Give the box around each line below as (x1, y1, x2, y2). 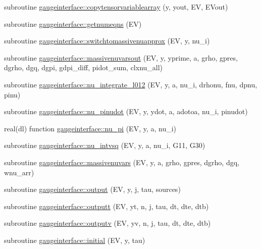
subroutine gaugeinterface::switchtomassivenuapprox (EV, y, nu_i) (4, 35, 210, 46)
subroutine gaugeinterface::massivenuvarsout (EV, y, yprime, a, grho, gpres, (4, 52, 238, 63)
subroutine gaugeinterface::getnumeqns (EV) (4, 18, 142, 29)
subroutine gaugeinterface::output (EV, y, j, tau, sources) (4, 184, 181, 194)
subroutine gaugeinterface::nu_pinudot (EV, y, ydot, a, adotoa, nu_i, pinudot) (4, 106, 248, 117)
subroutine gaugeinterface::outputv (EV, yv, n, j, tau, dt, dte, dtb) (4, 218, 211, 228)
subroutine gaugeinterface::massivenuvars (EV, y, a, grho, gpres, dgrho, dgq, (4, 157, 239, 167)
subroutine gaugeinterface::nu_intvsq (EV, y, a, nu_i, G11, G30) (4, 140, 205, 151)
